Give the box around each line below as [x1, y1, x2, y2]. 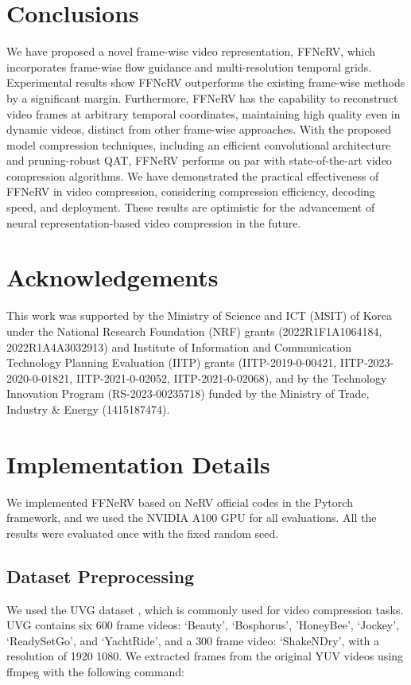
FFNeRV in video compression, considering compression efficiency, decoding [6, 183, 375, 200]
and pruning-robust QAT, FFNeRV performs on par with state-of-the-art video [6, 152, 392, 169]
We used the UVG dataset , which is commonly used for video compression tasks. [6, 601, 404, 617]
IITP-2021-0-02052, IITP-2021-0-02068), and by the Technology [76, 369, 387, 386]
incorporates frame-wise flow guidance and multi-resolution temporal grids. [6, 58, 372, 75]
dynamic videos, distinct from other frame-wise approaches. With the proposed [6, 121, 391, 138]
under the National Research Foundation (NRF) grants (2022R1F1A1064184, [6, 322, 382, 339]
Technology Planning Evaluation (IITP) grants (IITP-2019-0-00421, [6, 354, 337, 371]
